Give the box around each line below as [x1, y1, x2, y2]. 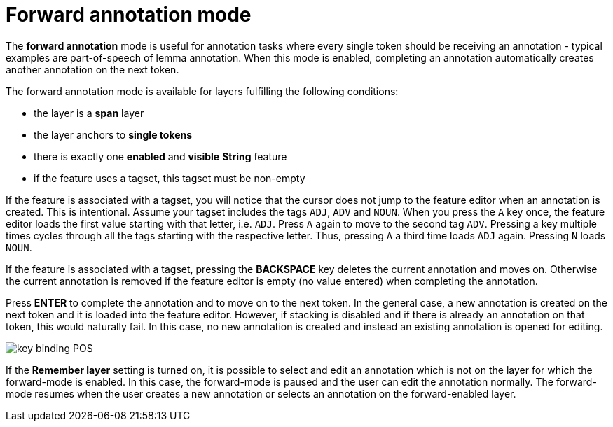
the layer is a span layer [34, 106, 144, 119]
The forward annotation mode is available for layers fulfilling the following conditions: [6, 85, 399, 97]
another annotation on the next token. [6, 63, 179, 76]
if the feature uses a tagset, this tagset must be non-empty [34, 171, 305, 184]
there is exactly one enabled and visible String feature [34, 150, 287, 162]
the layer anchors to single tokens [34, 128, 193, 141]
